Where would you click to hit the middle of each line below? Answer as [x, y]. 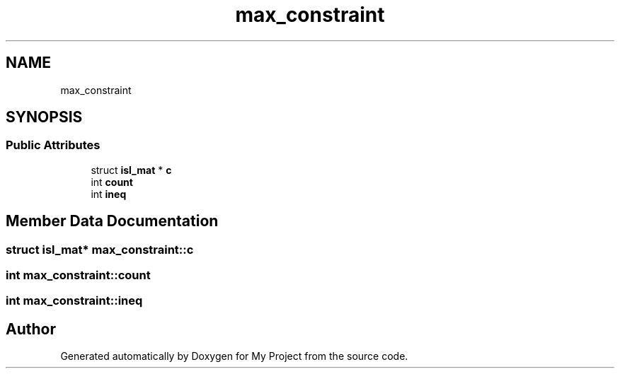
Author [31, 329]
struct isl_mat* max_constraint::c [100, 249]
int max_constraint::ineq [74, 301]
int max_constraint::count [78, 275]
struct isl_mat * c [131, 170]
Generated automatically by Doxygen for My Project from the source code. [234, 356]
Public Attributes [53, 145]
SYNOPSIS [44, 117]
